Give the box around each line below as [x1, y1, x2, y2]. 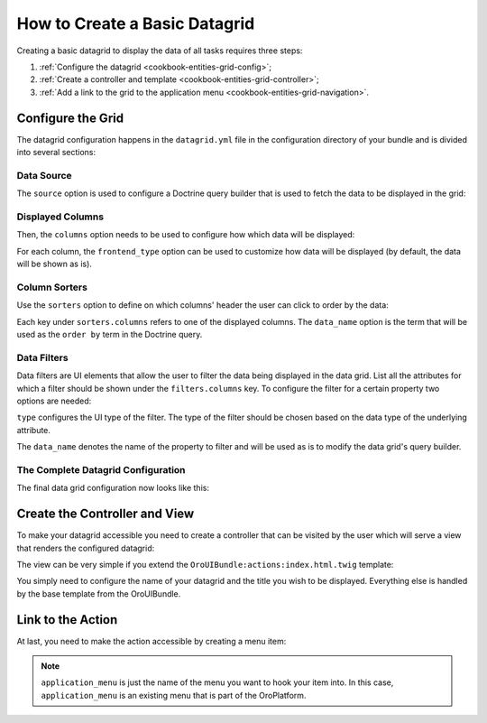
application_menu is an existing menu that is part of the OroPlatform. [41, 690, 307, 700]
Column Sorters [16, 281, 87, 293]
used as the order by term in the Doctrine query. [16, 329, 203, 339]
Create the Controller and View [16, 506, 195, 522]
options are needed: [16, 395, 92, 406]
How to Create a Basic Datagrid [16, 14, 255, 33]
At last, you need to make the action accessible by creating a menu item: [16, 635, 287, 646]
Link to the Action [16, 612, 118, 627]
